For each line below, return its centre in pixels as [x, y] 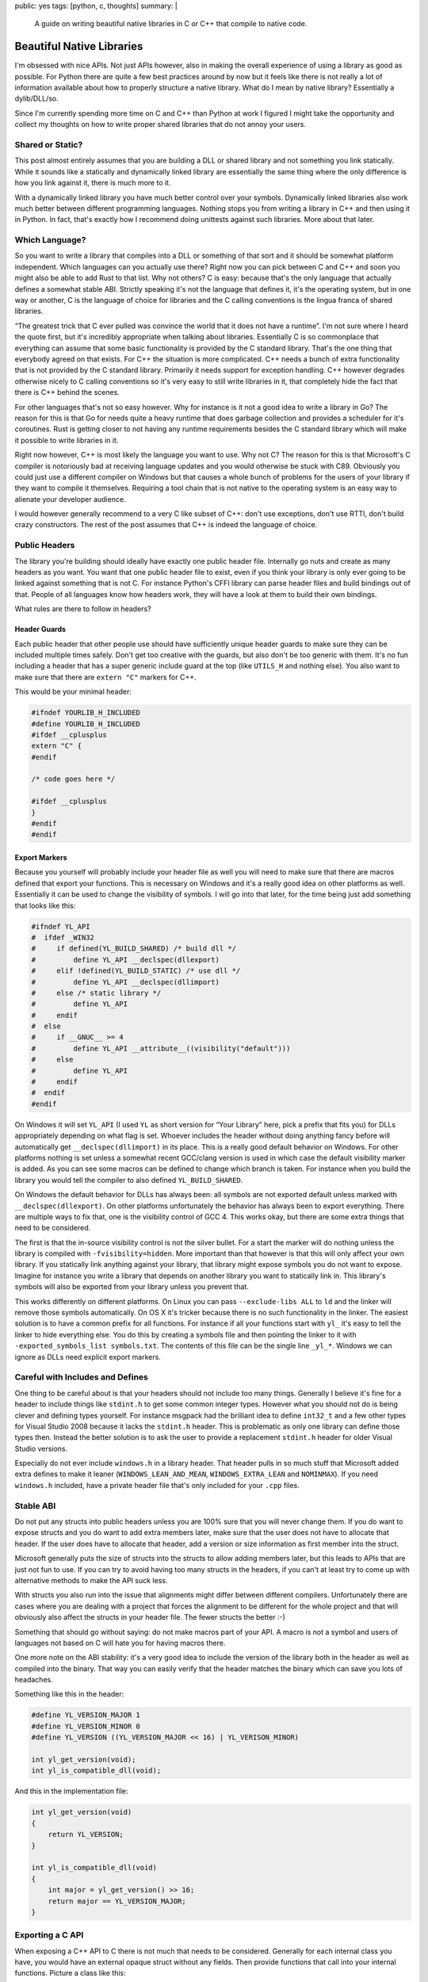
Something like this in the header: [69, 1694]
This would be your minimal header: [73, 692]
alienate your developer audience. [70, 499]
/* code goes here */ [73, 779]
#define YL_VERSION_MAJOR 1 [86, 1715]
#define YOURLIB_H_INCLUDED [86, 724]
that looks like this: [45, 905]
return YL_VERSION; [86, 1835]
